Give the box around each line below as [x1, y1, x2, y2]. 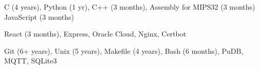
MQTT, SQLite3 [4, 55, 57, 66]
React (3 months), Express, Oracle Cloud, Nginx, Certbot [4, 28, 187, 39]
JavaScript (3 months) [4, 11, 75, 22]
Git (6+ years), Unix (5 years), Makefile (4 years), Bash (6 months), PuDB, [4, 45, 244, 56]
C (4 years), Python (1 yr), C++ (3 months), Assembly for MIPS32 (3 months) [4, 2, 255, 12]
